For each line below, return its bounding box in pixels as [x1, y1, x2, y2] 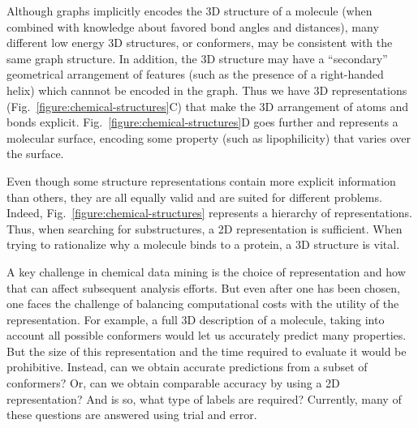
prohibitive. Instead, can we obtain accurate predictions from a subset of [6, 358, 368, 375]
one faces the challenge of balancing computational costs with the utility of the [6, 295, 399, 312]
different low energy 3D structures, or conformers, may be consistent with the [6, 34, 393, 51]
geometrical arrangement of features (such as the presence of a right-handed [6, 66, 384, 83]
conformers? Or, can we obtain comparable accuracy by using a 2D [6, 374, 340, 392]
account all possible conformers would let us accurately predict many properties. [6, 327, 407, 344]
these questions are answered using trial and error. [6, 406, 257, 423]
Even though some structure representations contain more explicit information [6, 172, 396, 189]
